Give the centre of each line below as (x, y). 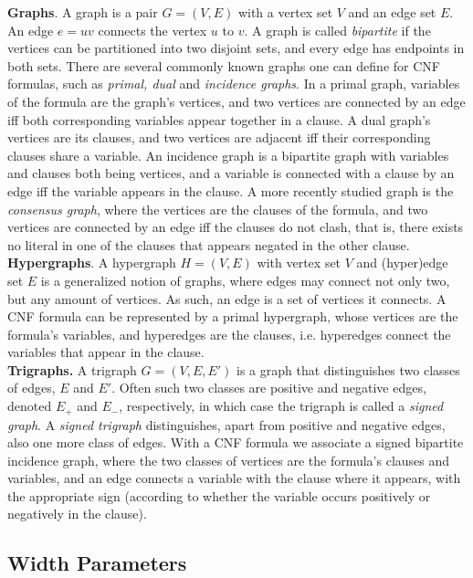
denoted (30, 406)
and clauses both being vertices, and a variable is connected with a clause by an (231, 173)
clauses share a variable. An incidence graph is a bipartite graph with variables (228, 155)
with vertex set (299, 263)
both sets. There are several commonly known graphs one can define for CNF (224, 65)
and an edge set (392, 12)
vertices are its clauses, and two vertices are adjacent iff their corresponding (219, 137)
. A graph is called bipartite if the (337, 30)
